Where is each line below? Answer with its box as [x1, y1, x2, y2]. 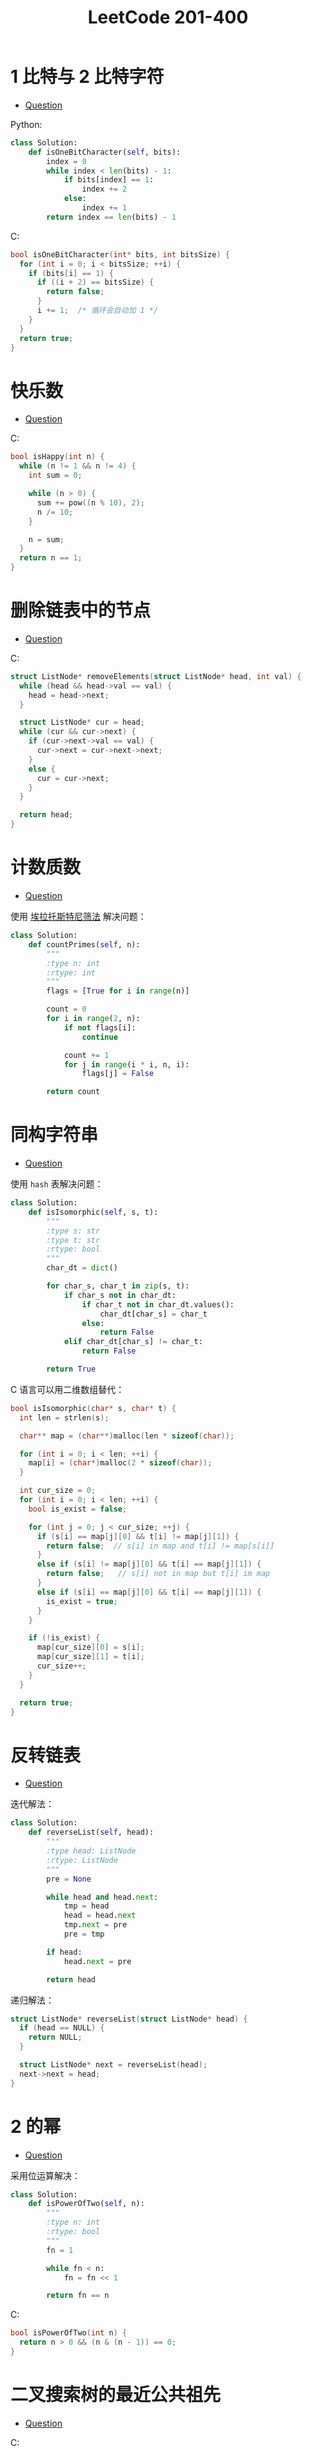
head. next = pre [63, 1956, 132, 1966]
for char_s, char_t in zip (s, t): [46, 1281, 190, 1291]
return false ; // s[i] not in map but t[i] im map [46, 1569, 271, 1579]
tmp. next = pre [63, 1920, 128, 1930]
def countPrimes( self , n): [28, 939, 141, 950]
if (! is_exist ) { [28, 1633, 101, 1643]
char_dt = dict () [46, 1263, 118, 1273]
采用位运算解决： [10, 2169, 81, 2181]
